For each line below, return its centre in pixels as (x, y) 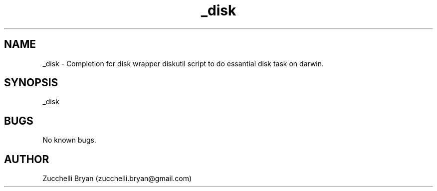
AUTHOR (27, 159)
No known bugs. (69, 140)
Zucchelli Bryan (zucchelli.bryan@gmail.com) (117, 179)
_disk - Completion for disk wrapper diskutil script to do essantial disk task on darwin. (183, 63)
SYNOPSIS (31, 83)
